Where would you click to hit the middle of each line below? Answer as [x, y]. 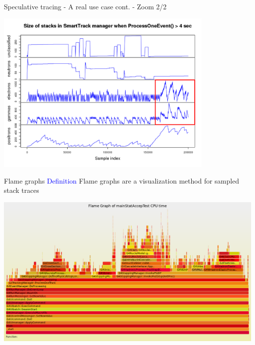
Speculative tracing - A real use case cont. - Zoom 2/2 [85, 6]
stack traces [22, 190]
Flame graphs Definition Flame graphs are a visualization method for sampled [122, 180]
